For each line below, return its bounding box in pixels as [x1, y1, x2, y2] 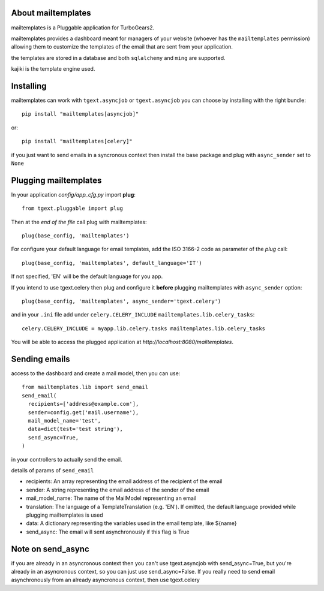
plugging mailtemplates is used [26, 511, 103, 518]
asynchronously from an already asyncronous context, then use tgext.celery [11, 576, 200, 584]
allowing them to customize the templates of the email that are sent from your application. [11, 43, 233, 50]
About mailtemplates [11, 8, 91, 18]
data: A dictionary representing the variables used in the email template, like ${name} [26, 520, 237, 527]
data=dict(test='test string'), [28, 426, 123, 433]
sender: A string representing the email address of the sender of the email [26, 486, 209, 493]
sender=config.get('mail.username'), [28, 409, 139, 416]
